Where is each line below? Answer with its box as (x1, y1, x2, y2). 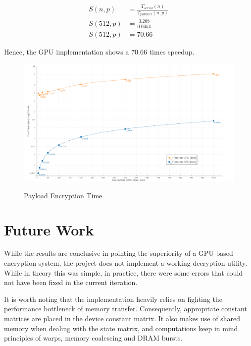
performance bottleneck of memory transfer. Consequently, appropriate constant (4, 303, 247, 314)
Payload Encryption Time (24, 190, 102, 200)
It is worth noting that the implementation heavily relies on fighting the (4, 293, 222, 304)
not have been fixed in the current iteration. (4, 277, 138, 288)
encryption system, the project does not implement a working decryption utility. (4, 258, 248, 268)
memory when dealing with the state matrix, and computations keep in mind (4, 323, 238, 333)
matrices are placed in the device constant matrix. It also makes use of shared (4, 313, 240, 324)
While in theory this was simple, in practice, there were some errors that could (4, 267, 243, 278)
